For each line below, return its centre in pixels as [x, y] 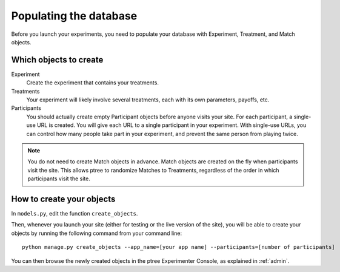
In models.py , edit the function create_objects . [75, 214]
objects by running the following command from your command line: [97, 233]
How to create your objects [63, 199]
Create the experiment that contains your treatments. [92, 83]
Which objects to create [57, 60]
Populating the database [74, 16]
